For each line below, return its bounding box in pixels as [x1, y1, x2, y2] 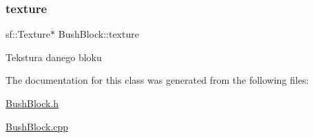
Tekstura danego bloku [6, 49, 102, 64]
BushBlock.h [6, 96, 59, 110]
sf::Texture [6, 27, 51, 41]
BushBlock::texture [58, 27, 139, 41]
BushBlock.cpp [6, 119, 69, 133]
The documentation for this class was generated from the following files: [6, 73, 309, 87]
